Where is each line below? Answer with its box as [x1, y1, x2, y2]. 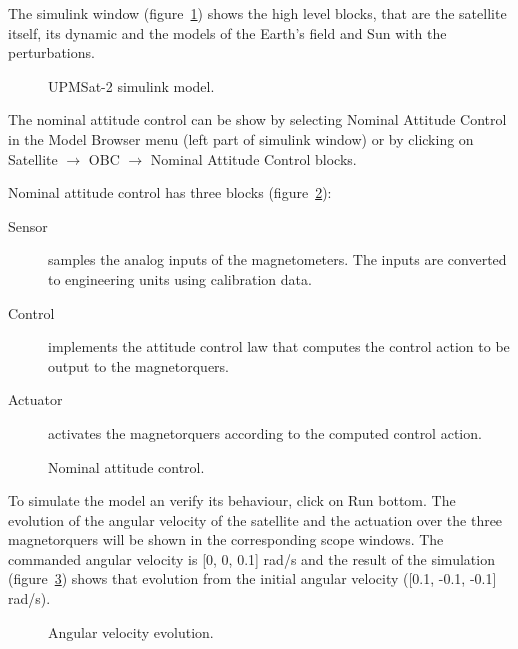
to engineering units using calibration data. [48, 268, 312, 289]
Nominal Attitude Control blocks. [150, 148, 357, 169]
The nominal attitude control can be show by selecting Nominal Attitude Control [8, 109, 507, 130]
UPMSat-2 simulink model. [48, 75, 215, 96]
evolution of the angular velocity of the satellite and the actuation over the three [8, 509, 503, 530]
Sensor [8, 215, 48, 236]
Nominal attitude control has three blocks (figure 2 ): [8, 182, 332, 203]
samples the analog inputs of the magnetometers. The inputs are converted [48, 249, 507, 270]
